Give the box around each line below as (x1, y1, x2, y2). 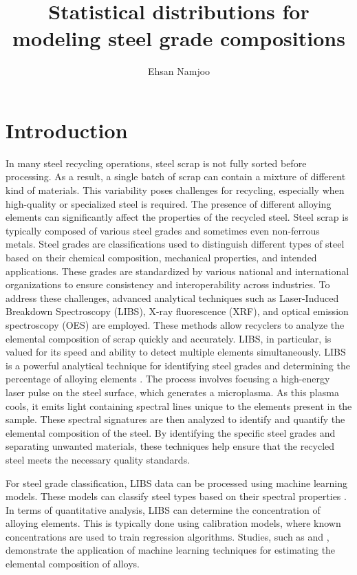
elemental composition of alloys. (6, 556, 140, 571)
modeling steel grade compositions (12, 24, 345, 52)
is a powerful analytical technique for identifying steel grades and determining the (6, 358, 350, 372)
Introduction (6, 116, 128, 144)
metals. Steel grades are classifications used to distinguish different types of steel (6, 237, 345, 251)
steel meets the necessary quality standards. (6, 452, 191, 466)
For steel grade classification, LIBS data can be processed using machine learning (6, 475, 348, 490)
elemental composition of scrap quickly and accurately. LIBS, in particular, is (6, 331, 332, 345)
